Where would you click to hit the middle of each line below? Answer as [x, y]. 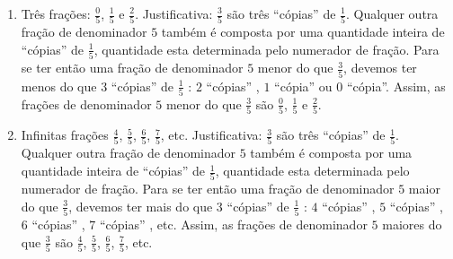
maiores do [412, 224]
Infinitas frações [65, 135]
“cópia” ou [303, 86]
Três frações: [56, 13]
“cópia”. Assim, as [396, 86]
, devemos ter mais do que [141, 206]
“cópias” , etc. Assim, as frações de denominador [233, 224]
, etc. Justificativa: [211, 135]
